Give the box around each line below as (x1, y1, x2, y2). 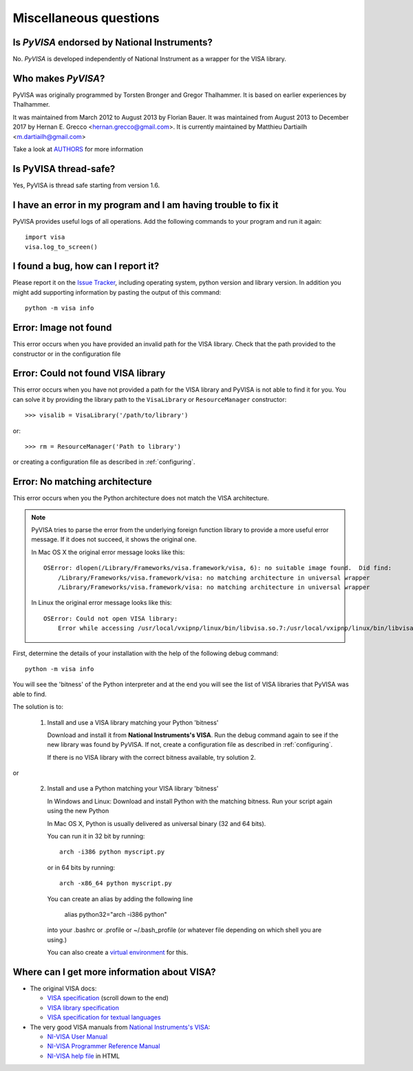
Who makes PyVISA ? (12, 72, 105, 84)
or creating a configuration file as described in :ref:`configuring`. (12, 458, 195, 466)
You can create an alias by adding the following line (47, 895, 193, 903)
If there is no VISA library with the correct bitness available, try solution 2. (47, 753, 256, 761)
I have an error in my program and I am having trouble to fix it (12, 199, 279, 211)
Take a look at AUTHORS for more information (12, 145, 144, 153)
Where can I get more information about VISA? (12, 966, 216, 977)
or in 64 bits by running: (47, 863, 116, 871)
